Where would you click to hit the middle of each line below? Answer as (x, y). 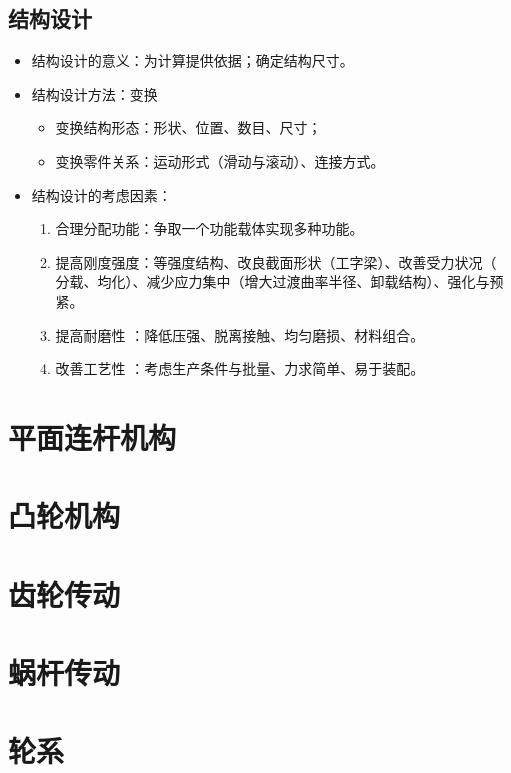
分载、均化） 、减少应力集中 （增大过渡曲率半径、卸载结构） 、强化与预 (279, 281)
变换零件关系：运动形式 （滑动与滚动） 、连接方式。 (220, 160)
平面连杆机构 (92, 436)
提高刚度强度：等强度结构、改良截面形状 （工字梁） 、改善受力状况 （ (276, 261)
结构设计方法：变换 (94, 93)
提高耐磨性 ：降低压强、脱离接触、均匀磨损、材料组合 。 (240, 334)
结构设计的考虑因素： (101, 194)
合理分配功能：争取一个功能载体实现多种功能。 (209, 228)
